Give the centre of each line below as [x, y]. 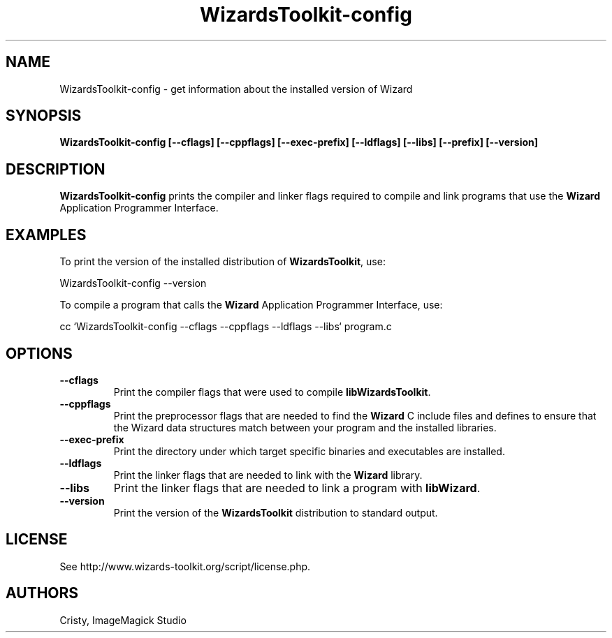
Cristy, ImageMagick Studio [123, 620]
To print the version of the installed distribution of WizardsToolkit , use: [223, 262]
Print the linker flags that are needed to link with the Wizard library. [268, 475]
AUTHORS [42, 593]
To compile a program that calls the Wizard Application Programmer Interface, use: [251, 305]
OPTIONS [39, 353]
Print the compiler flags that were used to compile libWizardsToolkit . [272, 392]
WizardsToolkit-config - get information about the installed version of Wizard [236, 89]
